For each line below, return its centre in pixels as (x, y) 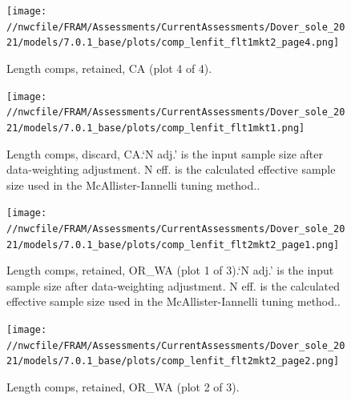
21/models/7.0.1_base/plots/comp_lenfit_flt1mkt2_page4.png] (173, 43)
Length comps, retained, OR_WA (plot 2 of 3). (123, 387)
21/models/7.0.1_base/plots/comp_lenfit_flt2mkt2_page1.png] (173, 245)
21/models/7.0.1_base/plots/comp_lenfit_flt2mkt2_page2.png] (173, 361)
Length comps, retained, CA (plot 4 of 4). (109, 68)
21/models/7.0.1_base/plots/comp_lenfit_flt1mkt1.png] (156, 128)
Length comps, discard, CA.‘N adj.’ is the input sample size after (165, 153)
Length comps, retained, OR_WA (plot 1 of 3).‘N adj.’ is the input (170, 270)
